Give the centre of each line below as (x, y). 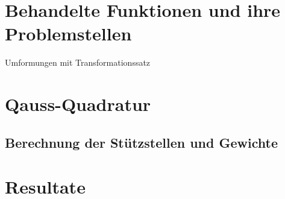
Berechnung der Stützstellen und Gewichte (141, 142)
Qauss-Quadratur (78, 104)
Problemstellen (68, 33)
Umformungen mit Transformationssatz (78, 62)
